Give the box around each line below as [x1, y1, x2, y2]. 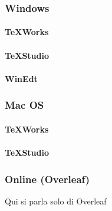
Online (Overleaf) [5, 171, 90, 186]
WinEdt [5, 72, 38, 84]
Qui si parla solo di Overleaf [5, 194, 107, 207]
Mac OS [5, 97, 44, 112]
